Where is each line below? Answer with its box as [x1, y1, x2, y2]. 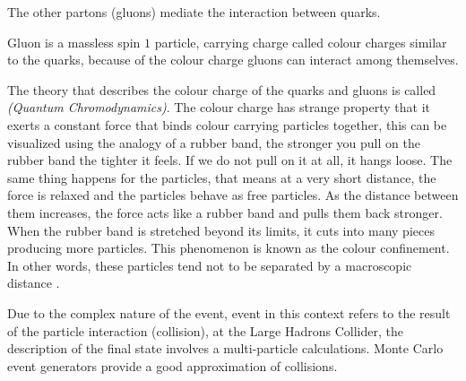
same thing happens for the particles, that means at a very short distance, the [7, 168, 436, 186]
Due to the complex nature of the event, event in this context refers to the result [7, 303, 451, 322]
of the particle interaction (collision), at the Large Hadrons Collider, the [7, 321, 403, 340]
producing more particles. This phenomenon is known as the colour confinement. [7, 238, 450, 257]
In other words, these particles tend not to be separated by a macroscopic [7, 255, 412, 274]
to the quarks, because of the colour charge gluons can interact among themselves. [7, 50, 459, 69]
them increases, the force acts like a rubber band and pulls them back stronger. [7, 203, 443, 221]
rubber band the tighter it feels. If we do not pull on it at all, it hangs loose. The [7, 151, 453, 169]
